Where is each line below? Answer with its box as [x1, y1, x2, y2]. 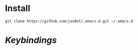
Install [5, 3, 31, 14]
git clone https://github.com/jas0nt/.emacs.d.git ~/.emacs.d [5, 19, 133, 24]
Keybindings [5, 35, 57, 46]
